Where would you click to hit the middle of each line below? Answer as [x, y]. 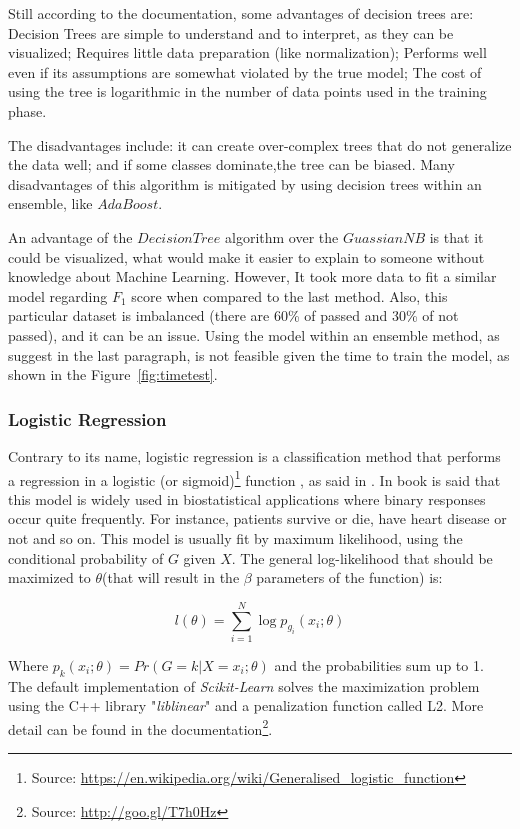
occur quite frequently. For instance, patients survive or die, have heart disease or [257, 518]
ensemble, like [50, 203]
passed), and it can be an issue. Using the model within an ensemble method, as [254, 334]
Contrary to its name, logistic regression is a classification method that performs [254, 455]
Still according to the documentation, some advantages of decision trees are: [241, 13]
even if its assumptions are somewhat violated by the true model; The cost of [245, 71]
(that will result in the [171, 577]
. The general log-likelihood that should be [362, 557]
